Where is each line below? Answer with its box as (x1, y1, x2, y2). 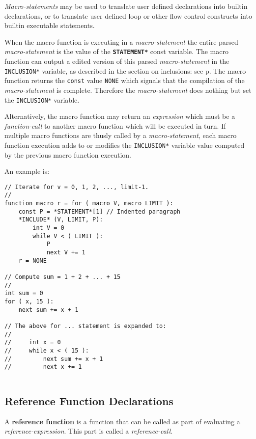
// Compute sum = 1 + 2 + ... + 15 (4, 274, 121, 281)
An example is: (4, 166, 50, 176)
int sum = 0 (4, 290, 43, 297)
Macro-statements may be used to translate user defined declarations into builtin (4, 1, 248, 11)
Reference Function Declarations (4, 393, 173, 408)
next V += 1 (46, 249, 85, 256)
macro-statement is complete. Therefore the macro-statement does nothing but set (4, 84, 252, 95)
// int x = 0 (4, 339, 61, 346)
